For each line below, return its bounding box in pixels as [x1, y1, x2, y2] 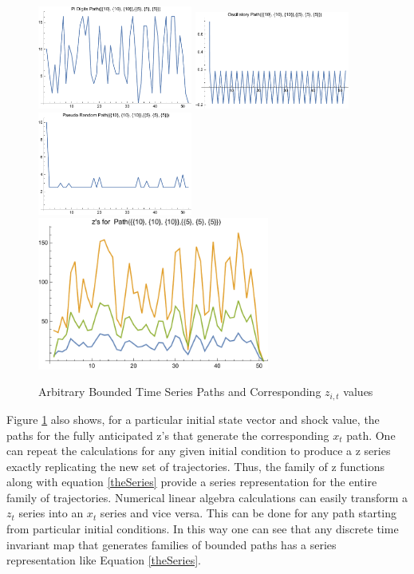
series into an [18, 505, 84, 521]
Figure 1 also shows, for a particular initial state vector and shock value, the [6, 410, 380, 427]
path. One [346, 426, 396, 443]
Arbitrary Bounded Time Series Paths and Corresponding [38, 383, 321, 400]
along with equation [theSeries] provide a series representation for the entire [6, 473, 377, 490]
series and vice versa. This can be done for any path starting [100, 505, 397, 521]
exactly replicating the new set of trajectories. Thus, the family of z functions [6, 457, 385, 474]
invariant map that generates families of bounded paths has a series [6, 536, 337, 552]
